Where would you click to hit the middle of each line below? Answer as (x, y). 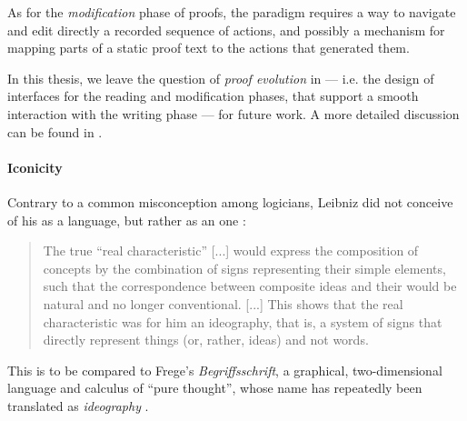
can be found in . (55, 131)
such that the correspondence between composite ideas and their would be (250, 286)
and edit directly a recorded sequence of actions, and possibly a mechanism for (226, 30)
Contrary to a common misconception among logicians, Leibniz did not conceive (230, 201)
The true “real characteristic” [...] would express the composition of (231, 251)
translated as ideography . (78, 405)
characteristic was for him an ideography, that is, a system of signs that (243, 321)
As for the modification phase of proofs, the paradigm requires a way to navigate (232, 12)
